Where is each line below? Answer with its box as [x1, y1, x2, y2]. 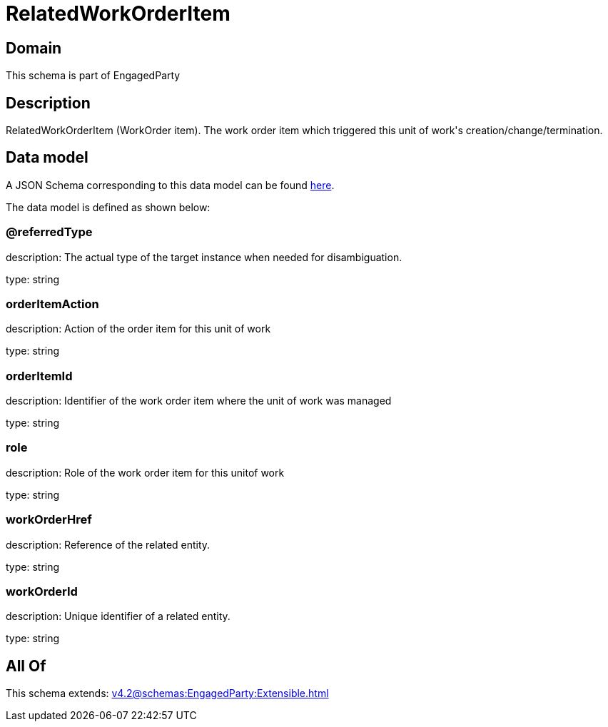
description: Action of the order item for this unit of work [6, 322, 271, 335]
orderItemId [6, 368, 73, 383]
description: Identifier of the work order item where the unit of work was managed [6, 395, 392, 407]
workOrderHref [6, 512, 92, 527]
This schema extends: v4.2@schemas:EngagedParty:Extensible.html [6, 687, 329, 700]
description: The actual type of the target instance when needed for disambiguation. [6, 250, 402, 263]
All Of [6, 656, 46, 675]
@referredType [6, 225, 93, 240]
